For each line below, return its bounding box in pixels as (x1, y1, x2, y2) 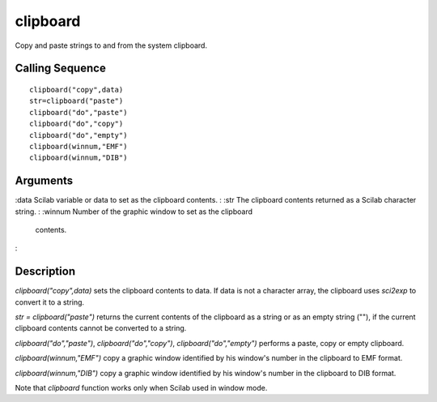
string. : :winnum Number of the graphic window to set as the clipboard (15, 207, 253, 216)
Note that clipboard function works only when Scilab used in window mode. (15, 383, 268, 393)
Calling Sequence (15, 62, 107, 75)
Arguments (15, 174, 74, 188)
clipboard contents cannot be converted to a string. (15, 323, 187, 333)
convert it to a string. (15, 297, 85, 307)
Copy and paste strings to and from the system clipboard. (15, 41, 208, 50)
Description (15, 264, 76, 279)
